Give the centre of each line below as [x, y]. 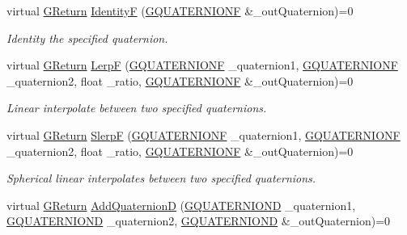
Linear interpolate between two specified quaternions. [137, 108]
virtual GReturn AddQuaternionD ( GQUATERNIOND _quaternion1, [181, 205]
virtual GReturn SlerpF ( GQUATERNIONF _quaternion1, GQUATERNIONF [203, 134]
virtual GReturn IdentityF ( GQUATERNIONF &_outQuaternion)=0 [180, 10]
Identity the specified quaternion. [87, 38]
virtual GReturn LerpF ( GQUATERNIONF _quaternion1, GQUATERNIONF [202, 65]
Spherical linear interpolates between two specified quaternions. [161, 178]
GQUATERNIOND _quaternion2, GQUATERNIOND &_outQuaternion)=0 [199, 221]
